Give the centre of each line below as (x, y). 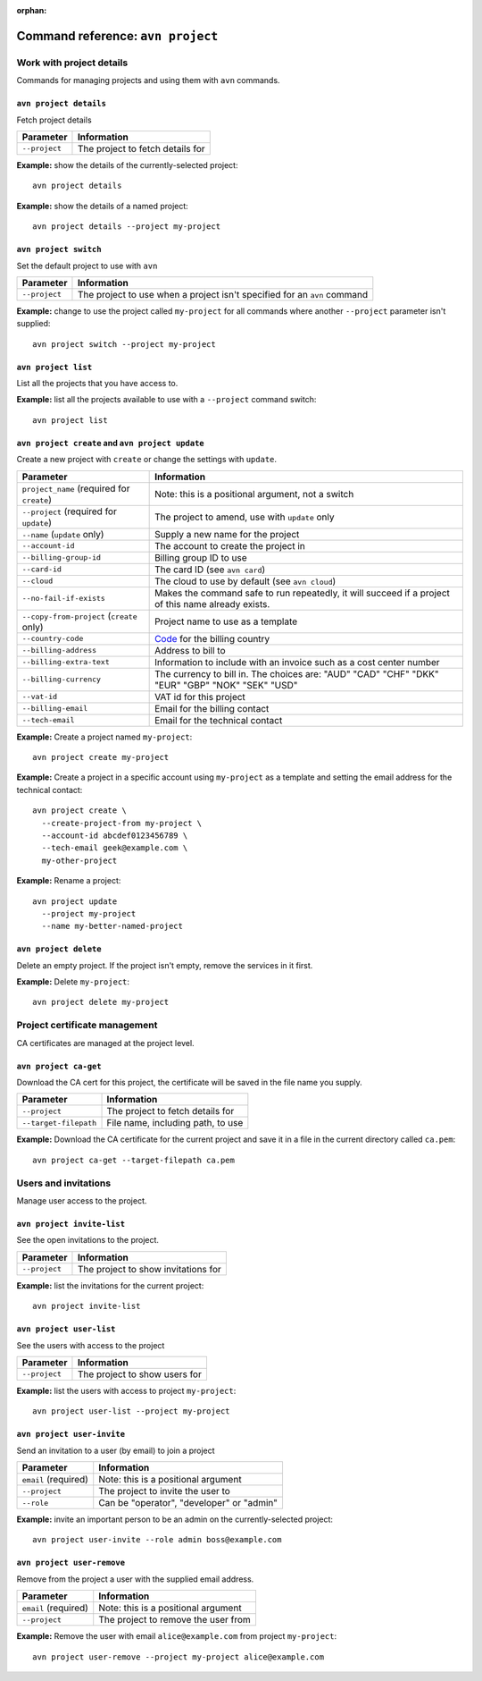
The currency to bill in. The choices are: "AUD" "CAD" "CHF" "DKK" (297, 673)
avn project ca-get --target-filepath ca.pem (134, 1160)
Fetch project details (54, 120)
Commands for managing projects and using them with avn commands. (148, 80)
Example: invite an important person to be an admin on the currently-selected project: (175, 1519)
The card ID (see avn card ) (210, 570)
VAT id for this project (200, 697)
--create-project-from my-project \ (122, 823)
